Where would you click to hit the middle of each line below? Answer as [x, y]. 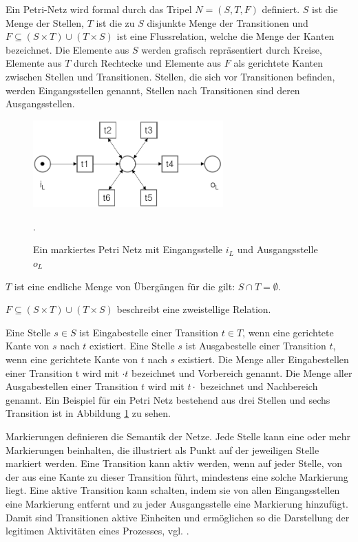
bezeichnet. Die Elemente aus [67, 49]
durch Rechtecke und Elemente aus [148, 63]
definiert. [281, 9]
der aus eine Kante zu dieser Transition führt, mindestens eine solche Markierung [177, 476]
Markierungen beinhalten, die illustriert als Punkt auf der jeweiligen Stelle [162, 449]
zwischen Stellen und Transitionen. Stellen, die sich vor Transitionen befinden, [170, 76]
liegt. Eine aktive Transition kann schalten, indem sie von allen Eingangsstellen [173, 490]
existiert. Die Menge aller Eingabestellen [263, 359]
